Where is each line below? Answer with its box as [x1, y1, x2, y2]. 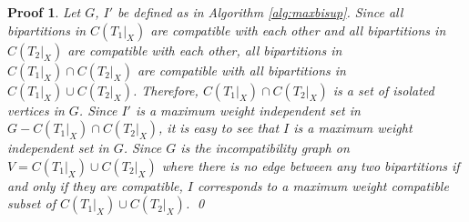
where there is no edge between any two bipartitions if [161, 156, 460, 175]
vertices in [7, 100, 65, 119]
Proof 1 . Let [7, 3, 81, 21]
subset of [7, 194, 56, 213]
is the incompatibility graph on [180, 138, 350, 157]
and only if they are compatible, [7, 176, 183, 195]
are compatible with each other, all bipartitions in [67, 40, 342, 59]
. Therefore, [132, 80, 199, 99]
